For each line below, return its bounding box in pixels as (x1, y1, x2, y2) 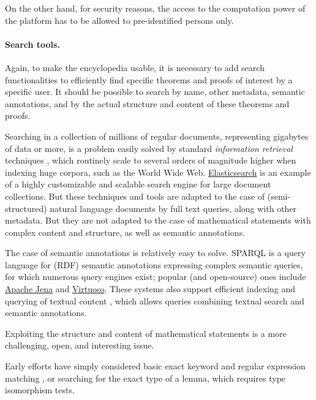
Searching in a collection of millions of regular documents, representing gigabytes (5, 129, 309, 142)
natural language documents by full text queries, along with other (50, 202, 297, 214)
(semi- (267, 189, 291, 202)
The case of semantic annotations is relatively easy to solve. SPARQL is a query (5, 246, 306, 259)
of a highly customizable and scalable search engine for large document (5, 178, 271, 191)
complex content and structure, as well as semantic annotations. (5, 225, 246, 238)
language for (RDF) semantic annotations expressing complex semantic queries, (5, 258, 303, 271)
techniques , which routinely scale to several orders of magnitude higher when (5, 154, 296, 167)
